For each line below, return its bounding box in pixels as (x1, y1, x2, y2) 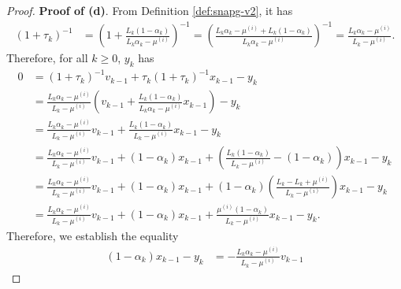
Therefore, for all (6, 50, 88, 66)
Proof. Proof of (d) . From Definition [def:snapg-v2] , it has (6, 2, 293, 18)
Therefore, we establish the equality (6, 227, 179, 243)
